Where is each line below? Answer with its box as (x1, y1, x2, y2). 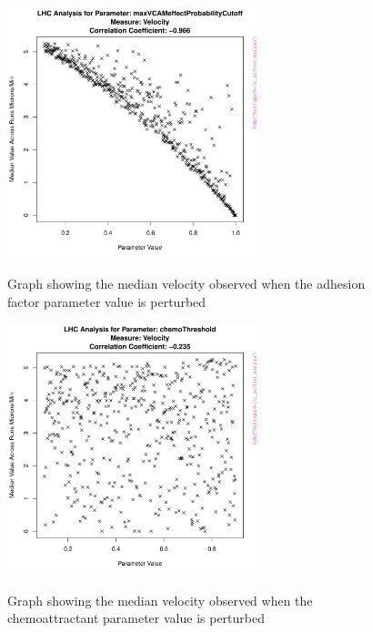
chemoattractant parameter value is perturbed (7, 608, 265, 628)
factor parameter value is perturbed (7, 291, 206, 311)
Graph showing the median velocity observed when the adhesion (7, 274, 366, 293)
